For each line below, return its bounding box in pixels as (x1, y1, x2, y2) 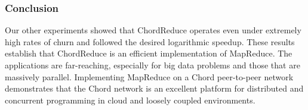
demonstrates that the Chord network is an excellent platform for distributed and (5, 82, 304, 95)
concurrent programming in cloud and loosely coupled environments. (5, 93, 255, 106)
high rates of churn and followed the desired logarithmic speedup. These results (5, 35, 295, 48)
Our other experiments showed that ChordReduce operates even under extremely (5, 24, 301, 36)
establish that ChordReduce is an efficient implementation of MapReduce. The (5, 47, 292, 59)
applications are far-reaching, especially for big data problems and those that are (5, 59, 300, 71)
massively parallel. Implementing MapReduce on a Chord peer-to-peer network (5, 70, 294, 83)
